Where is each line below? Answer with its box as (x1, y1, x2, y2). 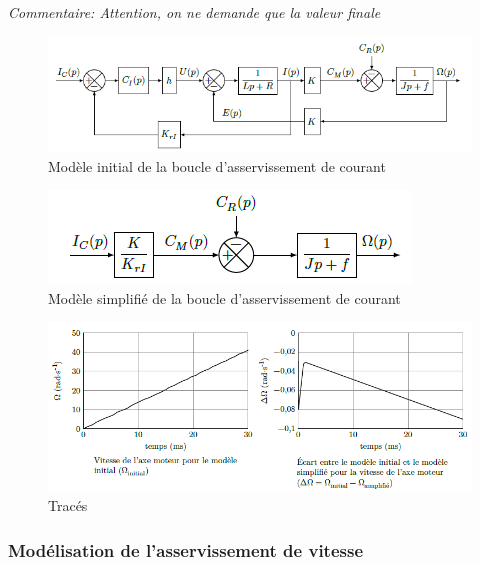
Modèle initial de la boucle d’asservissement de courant (48, 155, 386, 176)
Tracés (48, 495, 88, 516)
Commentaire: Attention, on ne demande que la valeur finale (8, 2, 381, 22)
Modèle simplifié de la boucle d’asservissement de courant (48, 287, 401, 308)
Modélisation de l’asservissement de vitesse (8, 537, 364, 562)
